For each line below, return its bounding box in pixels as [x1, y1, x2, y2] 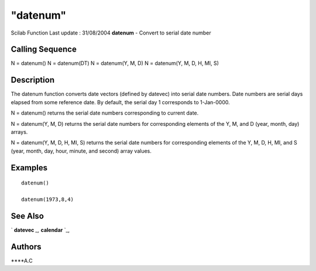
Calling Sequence [11, 44, 77, 54]
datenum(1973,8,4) [21, 196, 74, 203]
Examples [11, 163, 48, 173]
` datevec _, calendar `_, [11, 226, 70, 234]
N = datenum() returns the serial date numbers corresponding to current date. [11, 109, 199, 116]
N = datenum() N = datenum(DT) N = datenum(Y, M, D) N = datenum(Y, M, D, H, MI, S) [11, 60, 219, 67]
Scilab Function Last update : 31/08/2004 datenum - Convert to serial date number [11, 29, 212, 36]
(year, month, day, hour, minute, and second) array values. [11, 147, 152, 155]
